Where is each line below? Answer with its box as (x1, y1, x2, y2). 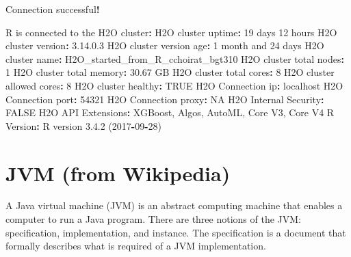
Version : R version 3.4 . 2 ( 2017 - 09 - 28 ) (5, 118, 162, 133)
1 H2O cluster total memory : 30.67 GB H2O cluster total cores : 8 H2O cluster (5, 65, 335, 79)
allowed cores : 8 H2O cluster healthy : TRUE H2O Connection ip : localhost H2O (5, 78, 343, 92)
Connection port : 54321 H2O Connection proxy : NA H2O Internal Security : (5, 92, 324, 106)
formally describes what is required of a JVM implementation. (5, 239, 266, 253)
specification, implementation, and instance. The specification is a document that (5, 225, 346, 239)
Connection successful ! (5, 2, 100, 16)
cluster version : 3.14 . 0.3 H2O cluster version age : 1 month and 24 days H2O (5, 38, 324, 53)
